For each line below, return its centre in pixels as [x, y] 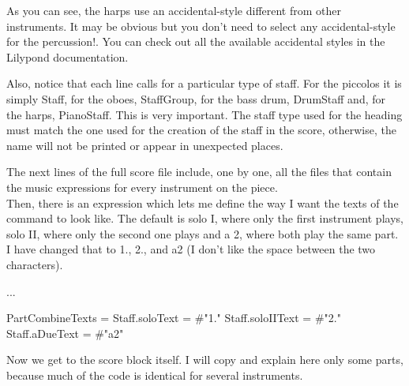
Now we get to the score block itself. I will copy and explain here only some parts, [205, 360]
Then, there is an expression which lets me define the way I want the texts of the [203, 202]
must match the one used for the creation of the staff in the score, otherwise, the [201, 130]
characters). [35, 264]
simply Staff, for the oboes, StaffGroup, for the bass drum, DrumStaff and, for [196, 98]
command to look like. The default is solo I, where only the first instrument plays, [205, 218]
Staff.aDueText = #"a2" [65, 333]
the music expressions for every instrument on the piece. [142, 187]
